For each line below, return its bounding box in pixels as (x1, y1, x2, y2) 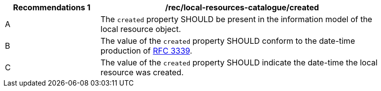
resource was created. (101, 67, 184, 77)
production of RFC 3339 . (101, 46, 192, 56)
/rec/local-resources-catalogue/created (165, 2, 319, 12)
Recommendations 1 (13, 2, 91, 12)
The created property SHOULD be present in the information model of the (101, 14, 373, 24)
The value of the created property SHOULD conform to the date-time (101, 36, 355, 46)
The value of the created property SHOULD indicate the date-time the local (101, 58, 378, 67)
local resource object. (101, 24, 181, 34)
